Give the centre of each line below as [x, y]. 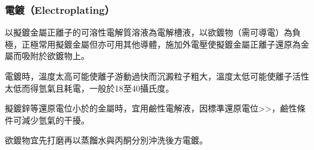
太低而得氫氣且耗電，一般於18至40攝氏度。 [89, 88]
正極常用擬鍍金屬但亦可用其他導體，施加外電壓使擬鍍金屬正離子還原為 [161, 44]
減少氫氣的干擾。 [55, 120]
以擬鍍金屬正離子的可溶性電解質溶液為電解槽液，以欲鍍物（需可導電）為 [149, 32]
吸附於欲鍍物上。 [55, 56]
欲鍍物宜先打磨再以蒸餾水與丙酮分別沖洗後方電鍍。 [106, 140]
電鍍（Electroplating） [60, 9]
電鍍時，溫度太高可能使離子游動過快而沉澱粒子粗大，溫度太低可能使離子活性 [157, 76]
